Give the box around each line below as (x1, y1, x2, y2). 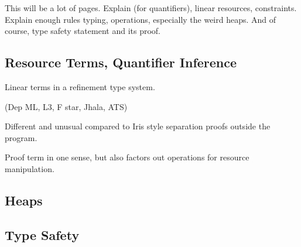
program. (5, 131, 37, 143)
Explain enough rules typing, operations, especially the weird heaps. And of (5, 13, 276, 25)
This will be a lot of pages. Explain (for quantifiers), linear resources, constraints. (5, 2, 297, 13)
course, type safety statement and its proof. (5, 25, 160, 37)
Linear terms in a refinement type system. (5, 80, 155, 92)
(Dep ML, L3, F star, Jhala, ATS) (5, 100, 128, 112)
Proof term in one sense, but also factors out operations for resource (5, 151, 249, 163)
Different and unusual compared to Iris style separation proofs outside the (5, 120, 271, 132)
